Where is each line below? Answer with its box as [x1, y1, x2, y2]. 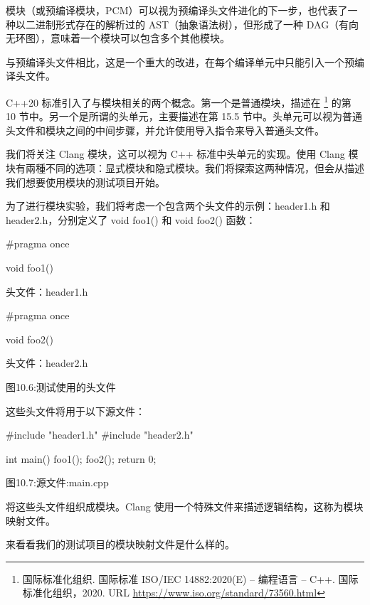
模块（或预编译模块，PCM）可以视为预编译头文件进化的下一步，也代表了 [6, 3, 348, 17]
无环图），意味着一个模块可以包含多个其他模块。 [6, 31, 230, 45]
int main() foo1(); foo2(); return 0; [6, 451, 157, 466]
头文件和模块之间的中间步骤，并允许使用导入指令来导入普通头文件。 [6, 122, 324, 137]
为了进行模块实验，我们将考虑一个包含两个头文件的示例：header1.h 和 [6, 198, 330, 213]
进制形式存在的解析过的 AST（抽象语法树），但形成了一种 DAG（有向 [35, 16, 359, 31]
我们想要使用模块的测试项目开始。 [6, 174, 165, 189]
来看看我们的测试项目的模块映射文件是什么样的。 [6, 537, 235, 552]
